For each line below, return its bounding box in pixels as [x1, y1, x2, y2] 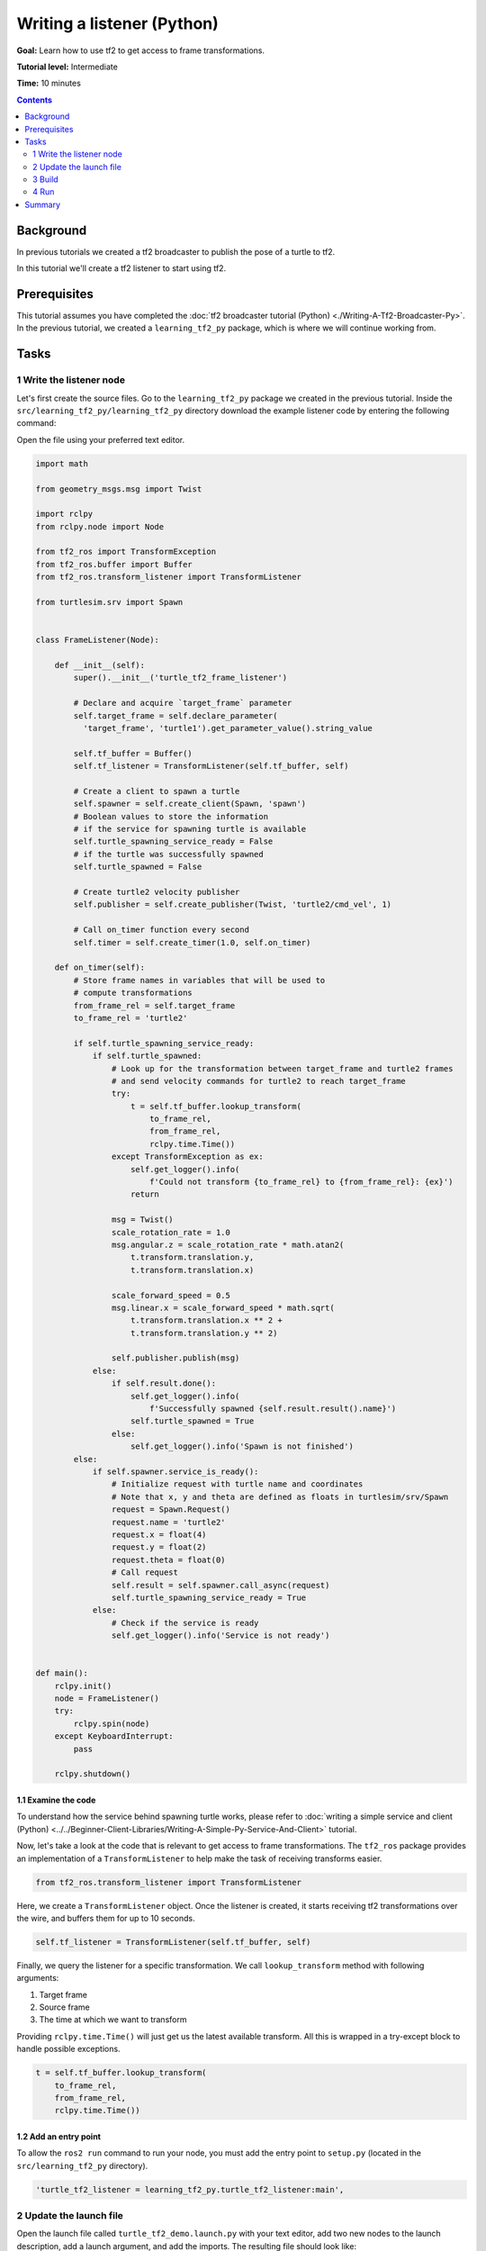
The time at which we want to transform [39, 2014, 187, 2025]
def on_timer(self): [54, 963, 146, 972]
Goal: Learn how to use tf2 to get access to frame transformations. [16, 45, 265, 56]
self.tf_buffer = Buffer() [73, 748, 193, 758]
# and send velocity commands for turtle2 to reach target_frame [111, 1076, 407, 1086]
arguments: [16, 1973, 59, 1984]
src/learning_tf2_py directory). [16, 2160, 148, 2171]
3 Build [32, 174, 58, 185]
